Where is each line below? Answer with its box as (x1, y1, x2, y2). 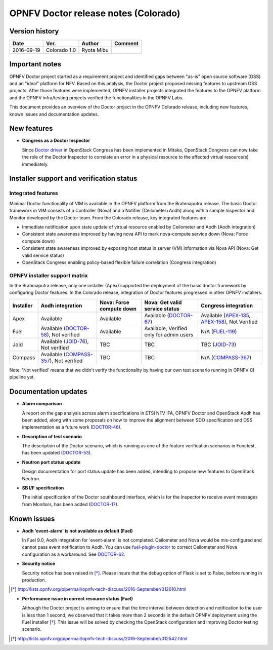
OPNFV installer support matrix (9, 272, 88, 279)
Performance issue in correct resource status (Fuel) (22, 595, 133, 601)
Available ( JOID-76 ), (40, 337, 89, 345)
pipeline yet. (9, 374, 35, 380)
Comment (114, 40, 139, 47)
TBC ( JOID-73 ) (200, 341, 237, 348)
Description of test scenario (22, 433, 82, 439)
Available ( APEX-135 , (200, 312, 251, 319)
